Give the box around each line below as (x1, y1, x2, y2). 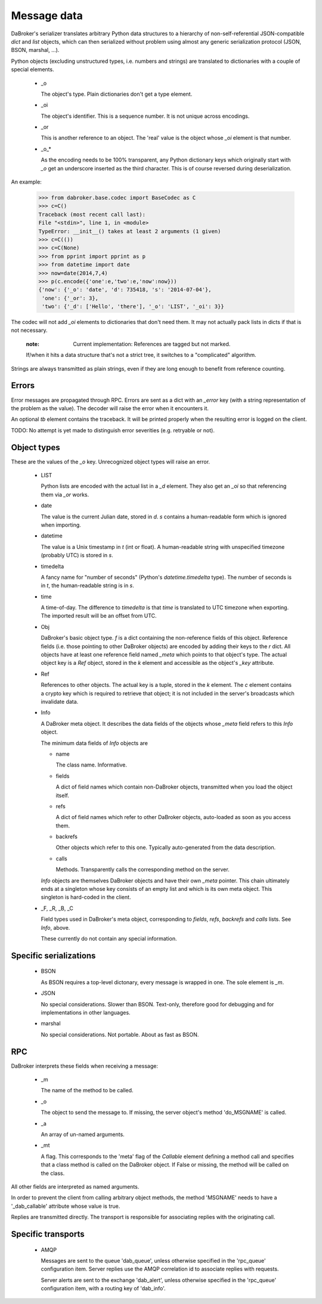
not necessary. (11, 326, 48, 334)
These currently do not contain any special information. (41, 935, 177, 942)
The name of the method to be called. (41, 1087, 134, 1094)
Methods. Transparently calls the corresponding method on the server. (55, 866, 230, 873)
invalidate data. (41, 698, 79, 705)
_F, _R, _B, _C (41, 905, 74, 912)
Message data (11, 9, 83, 22)
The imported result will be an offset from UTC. (41, 612, 157, 619)
